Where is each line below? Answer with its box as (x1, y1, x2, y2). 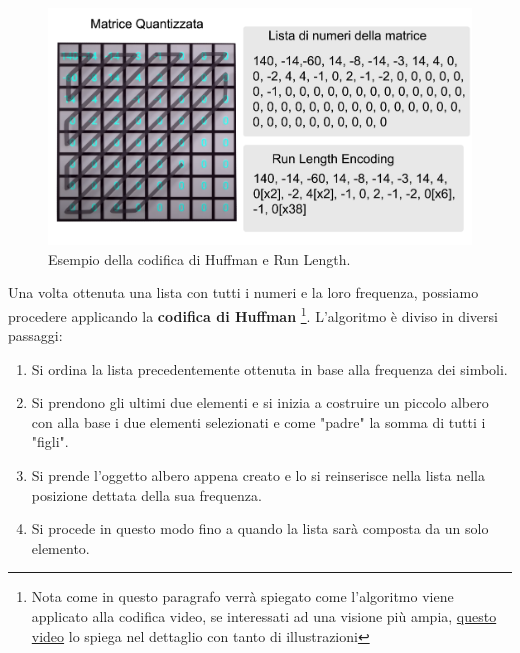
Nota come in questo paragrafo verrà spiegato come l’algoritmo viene (31, 586, 454, 607)
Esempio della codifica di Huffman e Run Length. (48, 248, 351, 269)
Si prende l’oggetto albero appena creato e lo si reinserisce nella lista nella (31, 465, 485, 486)
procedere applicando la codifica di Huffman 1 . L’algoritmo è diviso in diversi (8, 302, 498, 326)
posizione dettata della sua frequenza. (31, 484, 262, 505)
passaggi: (8, 325, 63, 346)
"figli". (31, 431, 69, 452)
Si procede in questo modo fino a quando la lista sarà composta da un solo (31, 518, 489, 539)
